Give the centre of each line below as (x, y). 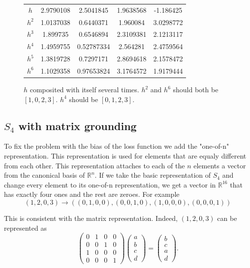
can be (227, 218)
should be (84, 99)
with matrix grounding (78, 125)
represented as (25, 228)
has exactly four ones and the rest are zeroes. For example (92, 194)
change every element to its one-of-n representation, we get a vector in (110, 184)
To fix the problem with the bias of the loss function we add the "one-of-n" (117, 146)
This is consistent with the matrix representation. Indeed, (91, 218)
